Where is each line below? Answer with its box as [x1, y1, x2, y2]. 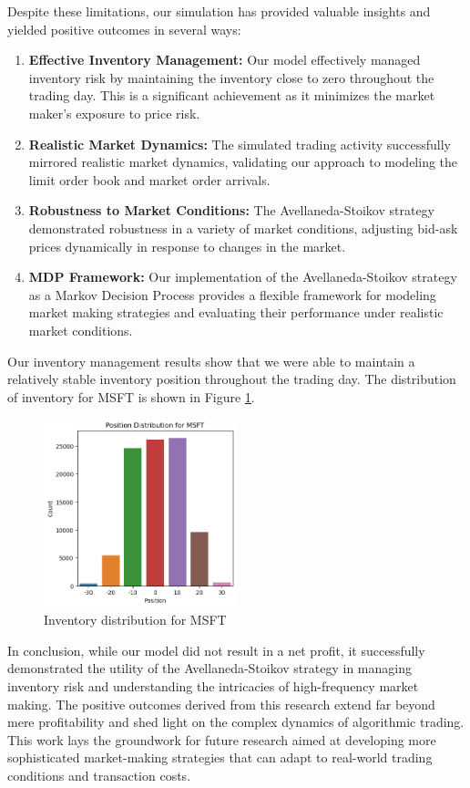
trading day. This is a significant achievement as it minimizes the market [28, 86, 435, 105]
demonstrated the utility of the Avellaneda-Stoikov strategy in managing [7, 658, 412, 678]
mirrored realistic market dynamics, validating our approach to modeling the [28, 152, 458, 171]
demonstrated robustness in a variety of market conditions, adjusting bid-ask [28, 218, 458, 237]
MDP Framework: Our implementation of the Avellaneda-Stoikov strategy [28, 267, 457, 286]
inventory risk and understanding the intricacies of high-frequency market [7, 676, 419, 695]
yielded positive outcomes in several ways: [7, 19, 241, 38]
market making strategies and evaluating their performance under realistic [28, 303, 444, 322]
